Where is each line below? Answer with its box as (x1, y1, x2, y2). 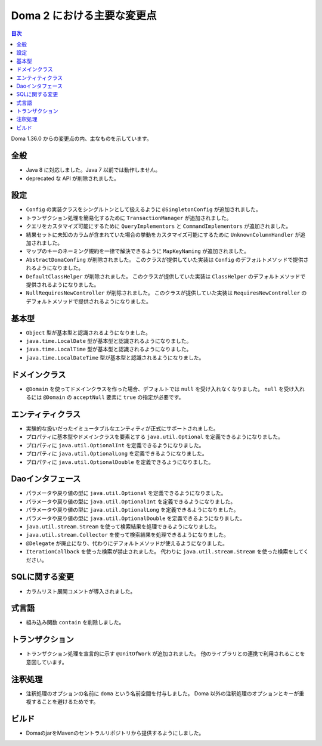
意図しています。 (26, 658, 68, 665)
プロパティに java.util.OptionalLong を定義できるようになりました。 (26, 450, 208, 457)
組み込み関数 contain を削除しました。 (26, 619, 125, 626)
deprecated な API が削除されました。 (26, 175, 119, 182)
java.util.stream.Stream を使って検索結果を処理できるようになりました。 (26, 523, 220, 530)
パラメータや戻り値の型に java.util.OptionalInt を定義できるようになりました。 (26, 498, 236, 505)
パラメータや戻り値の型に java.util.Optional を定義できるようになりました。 (26, 490, 227, 497)
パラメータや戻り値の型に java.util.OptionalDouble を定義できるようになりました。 (26, 515, 246, 522)
